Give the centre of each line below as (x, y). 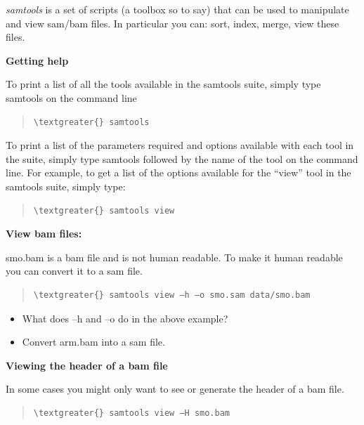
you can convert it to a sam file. (74, 271)
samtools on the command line (71, 97)
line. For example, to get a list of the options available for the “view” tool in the (178, 172)
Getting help (37, 60)
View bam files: (44, 234)
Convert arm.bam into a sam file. (93, 342)
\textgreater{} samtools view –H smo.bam (131, 413)
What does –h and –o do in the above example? (125, 318)
